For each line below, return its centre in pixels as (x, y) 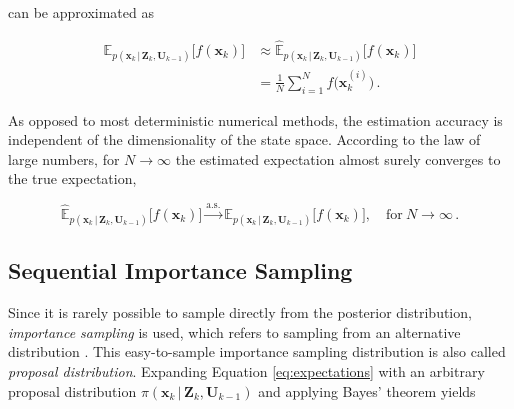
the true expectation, (72, 178)
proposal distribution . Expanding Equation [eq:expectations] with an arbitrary (246, 371)
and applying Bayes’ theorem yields (367, 390)
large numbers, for (64, 158)
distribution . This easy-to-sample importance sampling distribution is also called (257, 351)
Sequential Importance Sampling (180, 270)
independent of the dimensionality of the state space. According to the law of (244, 139)
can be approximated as (81, 12)
